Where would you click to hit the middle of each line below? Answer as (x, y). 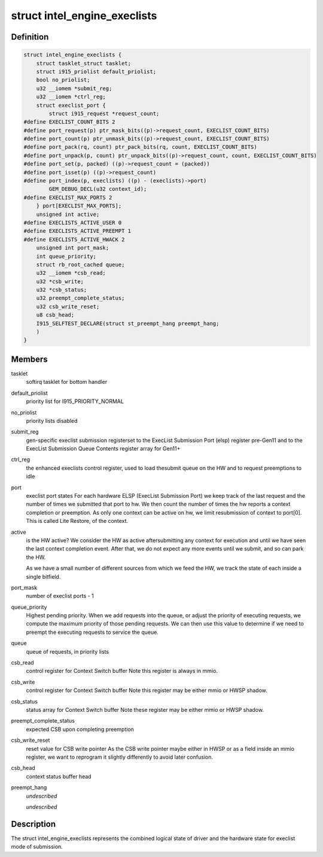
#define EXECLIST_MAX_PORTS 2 (68, 197)
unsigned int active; (68, 214)
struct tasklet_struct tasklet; (84, 63)
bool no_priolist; (63, 80)
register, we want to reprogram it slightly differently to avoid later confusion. (120, 757)
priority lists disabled (52, 420)
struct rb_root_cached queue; (80, 264)
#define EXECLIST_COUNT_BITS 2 (70, 122)
